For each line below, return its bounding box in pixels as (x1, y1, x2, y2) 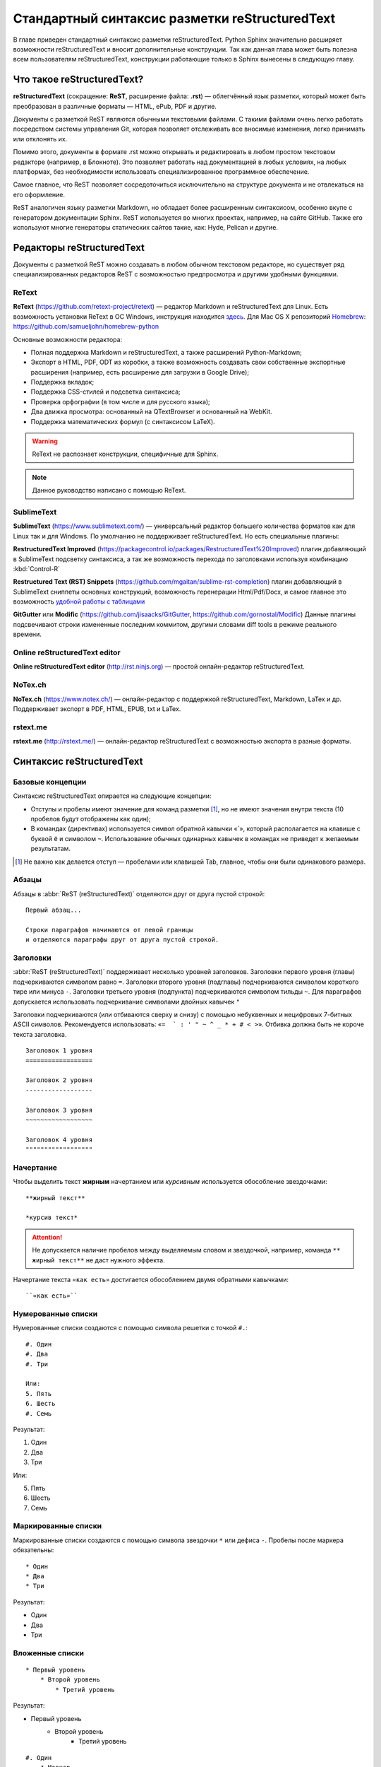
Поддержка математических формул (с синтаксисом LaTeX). (30, 417, 215, 425)
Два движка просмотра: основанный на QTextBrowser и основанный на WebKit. (30, 407, 272, 416)
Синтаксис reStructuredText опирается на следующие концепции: (13, 792, 212, 800)
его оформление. (13, 190, 66, 199)
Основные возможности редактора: (13, 335, 123, 344)
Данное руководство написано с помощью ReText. (32, 486, 186, 495)
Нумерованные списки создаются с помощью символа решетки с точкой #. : (13, 1324, 248, 1332)
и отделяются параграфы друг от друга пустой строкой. (25, 936, 219, 944)
